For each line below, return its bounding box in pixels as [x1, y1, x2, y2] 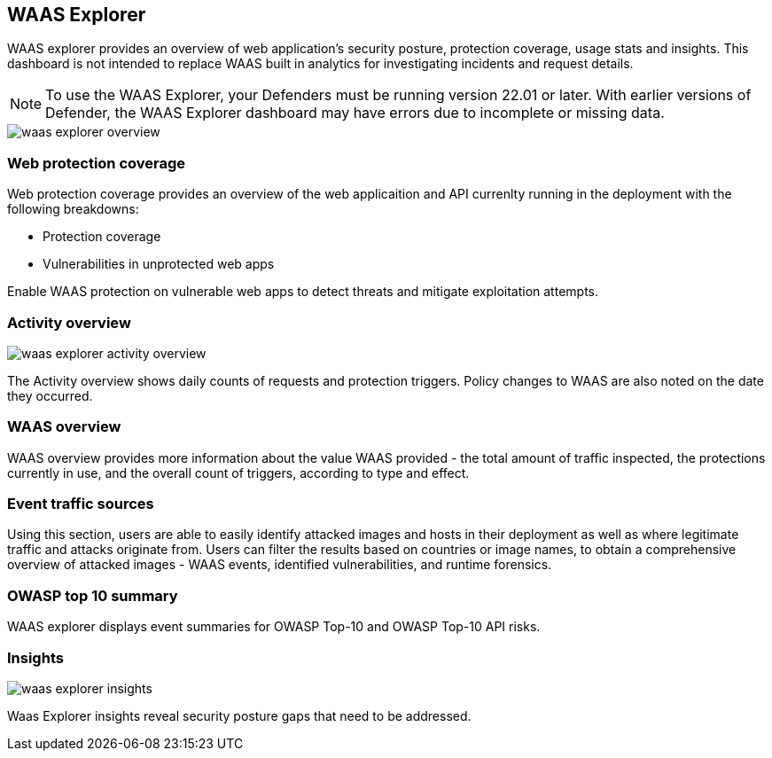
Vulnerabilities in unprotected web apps [43, 256, 275, 272]
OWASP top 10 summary [7, 586, 178, 605]
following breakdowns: [7, 201, 139, 217]
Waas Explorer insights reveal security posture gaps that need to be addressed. [7, 707, 472, 723]
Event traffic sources [7, 495, 154, 513]
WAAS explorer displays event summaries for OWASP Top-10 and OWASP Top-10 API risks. [7, 619, 541, 635]
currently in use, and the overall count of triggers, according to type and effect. [7, 465, 470, 481]
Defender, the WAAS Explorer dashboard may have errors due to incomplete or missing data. [45, 104, 665, 122]
